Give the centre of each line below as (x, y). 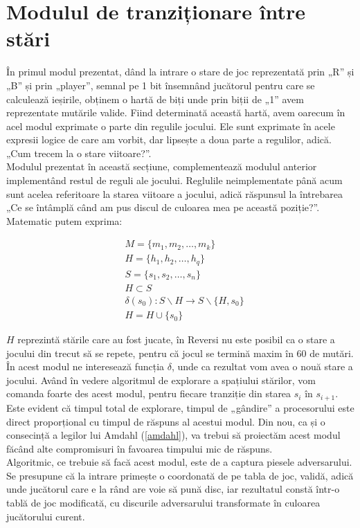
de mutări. (332, 353)
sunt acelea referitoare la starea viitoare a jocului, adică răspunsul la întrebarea (174, 193)
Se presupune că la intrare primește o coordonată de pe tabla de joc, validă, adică (180, 475)
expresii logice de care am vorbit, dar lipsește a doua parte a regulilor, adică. (169, 139)
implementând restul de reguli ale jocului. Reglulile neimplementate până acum (174, 180)
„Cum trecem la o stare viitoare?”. (79, 153)
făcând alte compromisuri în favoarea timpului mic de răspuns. (139, 448)
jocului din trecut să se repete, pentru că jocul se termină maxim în (150, 353)
